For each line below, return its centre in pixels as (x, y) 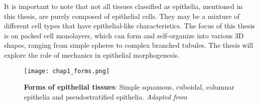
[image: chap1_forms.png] (67, 71)
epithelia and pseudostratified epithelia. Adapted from (106, 96)
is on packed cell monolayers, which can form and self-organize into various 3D (124, 35)
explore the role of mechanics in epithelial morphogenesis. (92, 54)
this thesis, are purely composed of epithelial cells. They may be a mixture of (122, 16)
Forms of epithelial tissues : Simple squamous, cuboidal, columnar (129, 87)
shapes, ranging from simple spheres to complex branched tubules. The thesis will (129, 45)
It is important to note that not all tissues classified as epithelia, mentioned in (123, 6)
